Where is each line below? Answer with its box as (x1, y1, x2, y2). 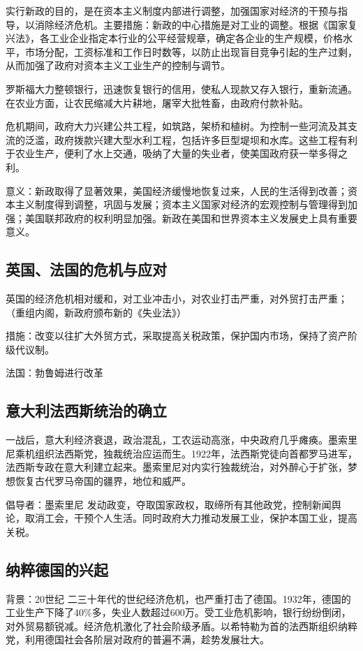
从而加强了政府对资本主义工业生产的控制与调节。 (6, 58, 230, 73)
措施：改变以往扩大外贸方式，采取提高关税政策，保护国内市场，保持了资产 (6, 328, 348, 343)
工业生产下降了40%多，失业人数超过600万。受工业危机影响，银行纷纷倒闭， (6, 605, 351, 620)
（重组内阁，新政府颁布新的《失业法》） (6, 305, 186, 319)
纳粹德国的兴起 (6, 558, 108, 580)
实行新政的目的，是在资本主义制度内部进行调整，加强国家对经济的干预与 (6, 3, 338, 17)
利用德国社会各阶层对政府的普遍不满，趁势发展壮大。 (24, 632, 269, 647)
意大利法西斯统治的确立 (6, 400, 167, 421)
